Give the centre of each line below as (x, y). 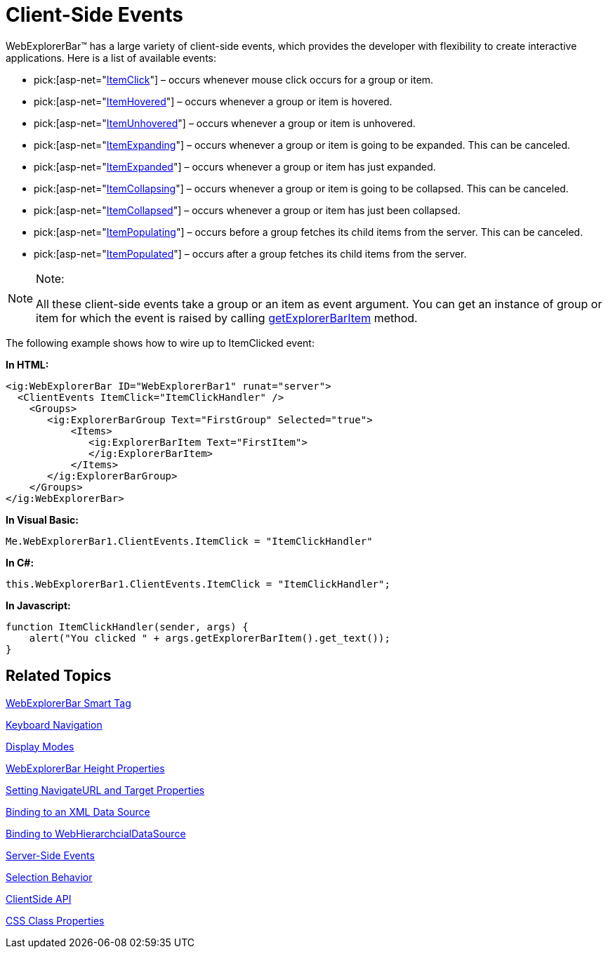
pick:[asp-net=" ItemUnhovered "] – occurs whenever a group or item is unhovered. (225, 123)
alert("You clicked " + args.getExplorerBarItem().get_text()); (210, 638)
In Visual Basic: (42, 519)
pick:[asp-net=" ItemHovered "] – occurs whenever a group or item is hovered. (213, 101)
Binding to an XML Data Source (78, 811)
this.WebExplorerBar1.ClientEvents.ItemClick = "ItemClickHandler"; (198, 584)
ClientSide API (39, 899)
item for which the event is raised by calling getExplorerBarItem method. (227, 318)
